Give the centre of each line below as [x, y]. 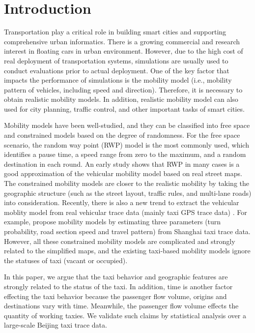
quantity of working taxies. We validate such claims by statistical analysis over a [125, 315]
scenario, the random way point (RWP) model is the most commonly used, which [127, 144]
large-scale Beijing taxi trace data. [56, 325]
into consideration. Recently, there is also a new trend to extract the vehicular [122, 202]
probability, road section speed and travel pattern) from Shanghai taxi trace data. [127, 231]
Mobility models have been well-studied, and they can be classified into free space [127, 125]
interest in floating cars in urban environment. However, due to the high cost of [124, 51]
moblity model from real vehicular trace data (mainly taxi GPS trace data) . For [126, 212]
